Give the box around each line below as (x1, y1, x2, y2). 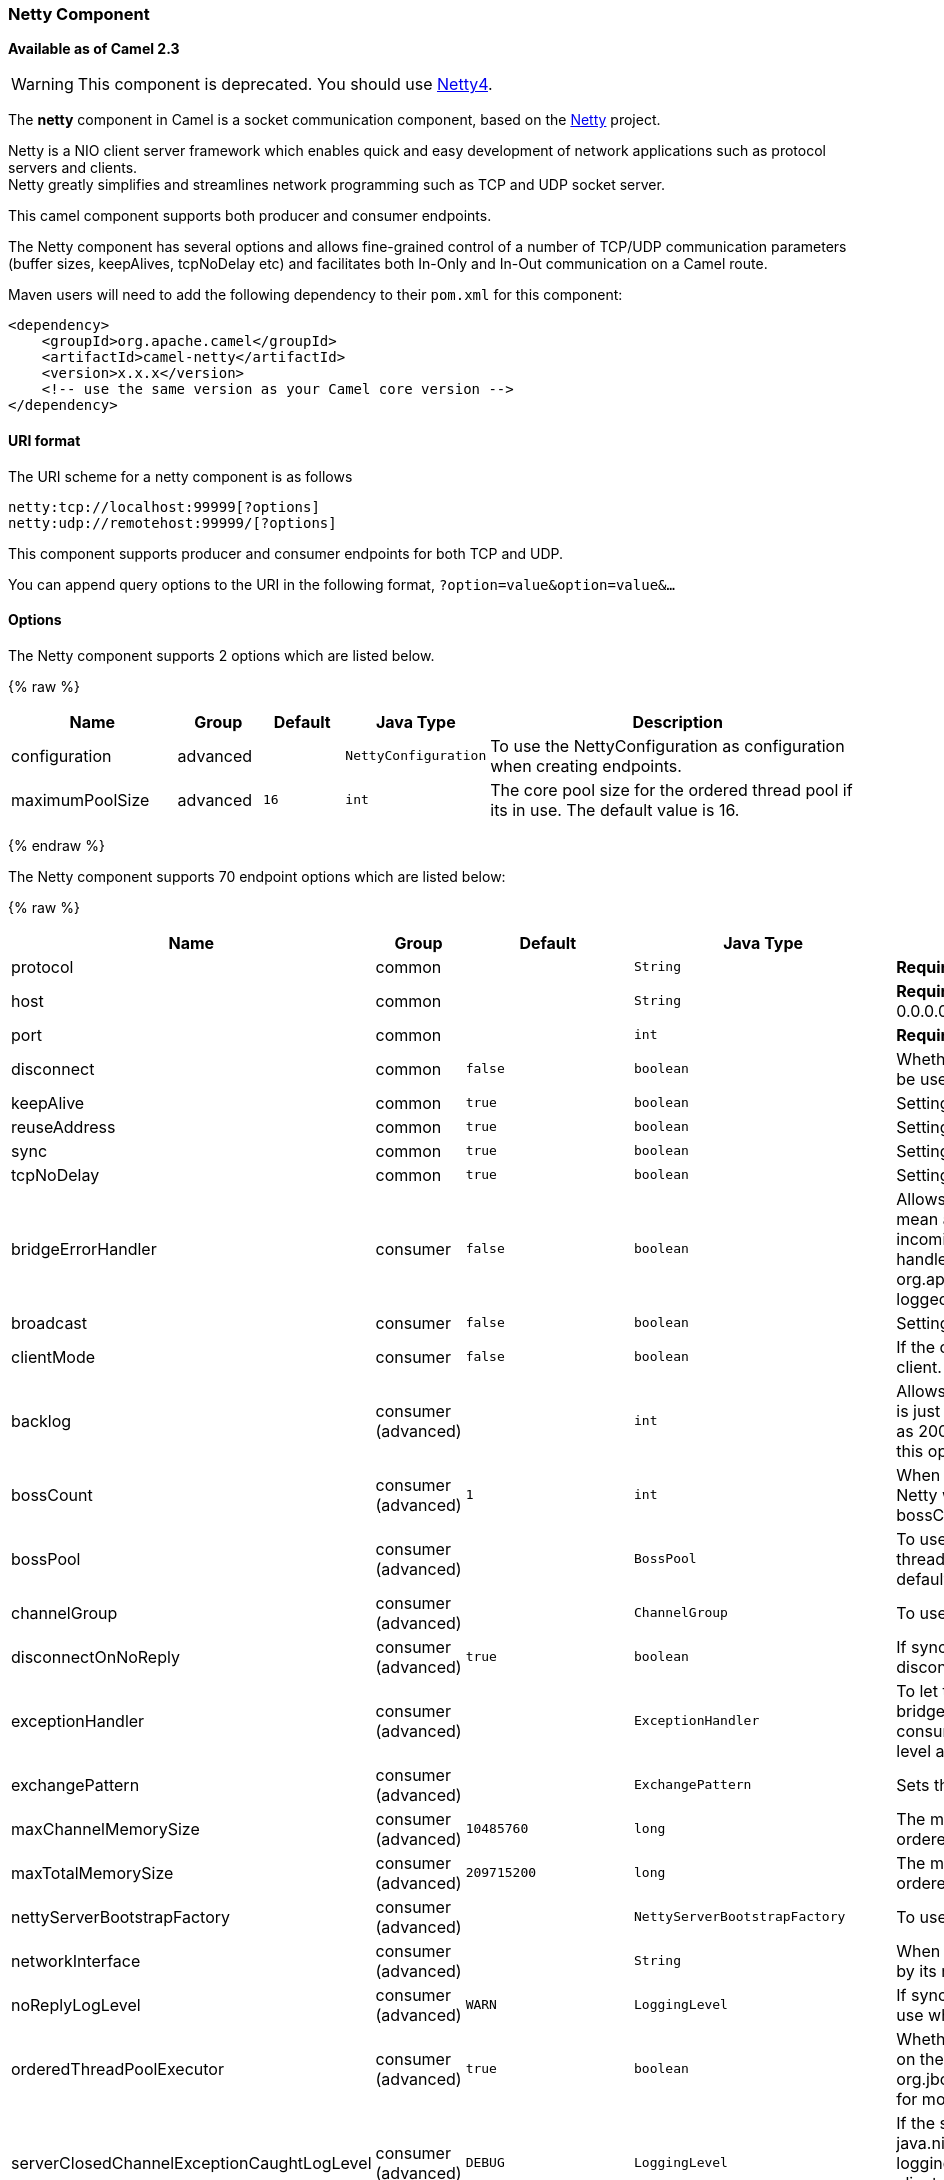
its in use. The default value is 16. (490, 799, 740, 820)
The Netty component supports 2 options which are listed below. (8, 646, 435, 664)
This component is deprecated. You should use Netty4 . (77, 74, 493, 95)
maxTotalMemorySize (11, 1862, 174, 1883)
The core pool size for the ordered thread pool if (490, 779, 853, 800)
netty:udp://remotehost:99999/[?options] (8, 514, 337, 531)
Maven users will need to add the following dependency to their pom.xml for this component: (8, 286, 623, 304)
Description (632, 711, 723, 732)
